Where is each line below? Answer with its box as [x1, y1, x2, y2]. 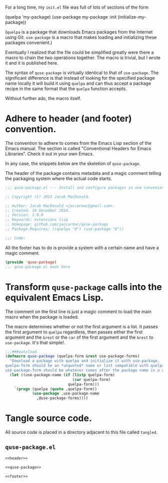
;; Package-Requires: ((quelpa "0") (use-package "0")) [5, 226, 124, 232]
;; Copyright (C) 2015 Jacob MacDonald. [5, 194, 91, 199]
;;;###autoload [5, 349, 37, 354]
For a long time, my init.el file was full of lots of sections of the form [5, 5, 149, 10]
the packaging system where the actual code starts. [5, 175, 112, 181]
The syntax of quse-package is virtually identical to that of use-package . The [5, 70, 159, 76]
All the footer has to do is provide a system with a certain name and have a [5, 245, 159, 251]
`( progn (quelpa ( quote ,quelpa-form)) [14, 386, 97, 391]
